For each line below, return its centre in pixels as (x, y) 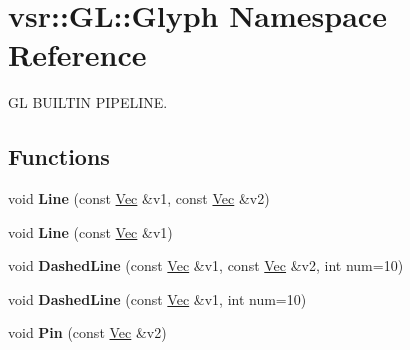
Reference (77, 54)
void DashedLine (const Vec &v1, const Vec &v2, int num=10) (206, 265)
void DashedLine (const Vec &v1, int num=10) (157, 298)
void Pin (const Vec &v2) (87, 332)
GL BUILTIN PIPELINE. (88, 102)
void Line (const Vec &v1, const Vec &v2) (139, 198)
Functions (59, 156)
